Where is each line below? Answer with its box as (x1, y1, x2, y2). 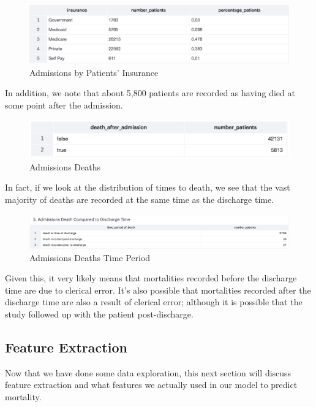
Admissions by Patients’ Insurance (29, 66, 159, 78)
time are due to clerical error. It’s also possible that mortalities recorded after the (5, 283, 311, 296)
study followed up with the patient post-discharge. (5, 308, 194, 321)
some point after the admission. (5, 98, 123, 111)
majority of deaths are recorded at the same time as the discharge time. (5, 192, 274, 205)
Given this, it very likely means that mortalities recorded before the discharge (5, 272, 297, 284)
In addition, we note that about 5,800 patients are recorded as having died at (5, 86, 295, 99)
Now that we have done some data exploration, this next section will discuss (5, 366, 292, 379)
